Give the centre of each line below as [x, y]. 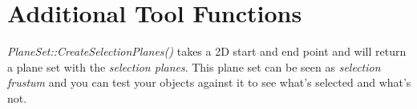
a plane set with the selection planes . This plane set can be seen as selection [194, 66]
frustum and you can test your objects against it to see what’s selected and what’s [209, 82]
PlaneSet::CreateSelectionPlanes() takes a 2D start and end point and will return [207, 51]
